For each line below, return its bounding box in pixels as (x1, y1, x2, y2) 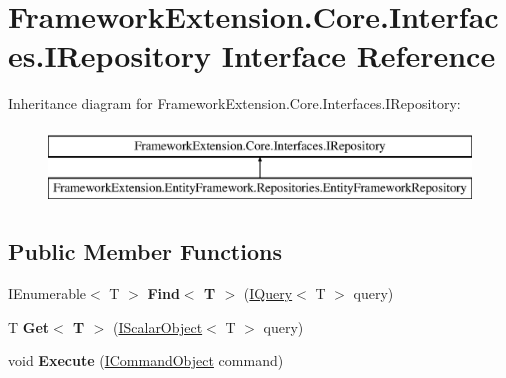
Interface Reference (221, 35, 496, 76)
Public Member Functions (8, 236, 282, 267)
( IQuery (243, 283, 293, 304)
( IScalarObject (112, 316, 203, 337)
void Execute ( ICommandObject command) (8, 350, 284, 371)
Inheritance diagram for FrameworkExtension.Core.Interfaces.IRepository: (8, 93, 461, 114)
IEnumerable (8, 283, 87, 304)
